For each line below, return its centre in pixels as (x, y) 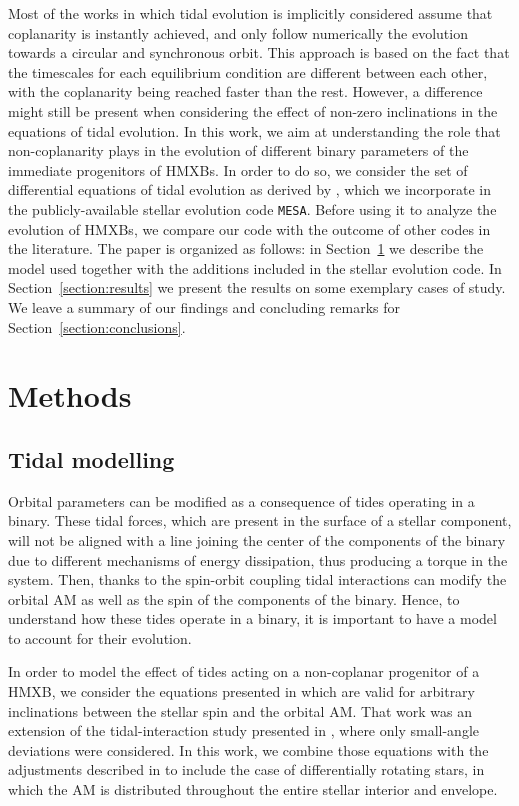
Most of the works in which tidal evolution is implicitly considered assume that (250, 13)
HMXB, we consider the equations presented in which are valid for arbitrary (241, 691)
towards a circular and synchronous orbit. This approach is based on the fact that (259, 52)
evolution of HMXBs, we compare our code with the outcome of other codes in (249, 228)
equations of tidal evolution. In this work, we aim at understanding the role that (254, 130)
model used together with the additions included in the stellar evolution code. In (255, 267)
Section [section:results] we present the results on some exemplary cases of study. (257, 287)
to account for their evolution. (100, 637)
